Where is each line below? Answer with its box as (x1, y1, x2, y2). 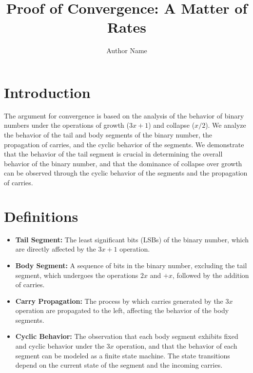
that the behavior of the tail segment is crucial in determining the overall (4, 149, 223, 159)
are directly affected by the (15, 244, 96, 254)
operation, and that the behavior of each (116, 341, 237, 351)
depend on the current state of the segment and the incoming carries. (15, 360, 223, 370)
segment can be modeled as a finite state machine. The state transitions (15, 350, 230, 360)
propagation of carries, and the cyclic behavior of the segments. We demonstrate (4, 139, 244, 149)
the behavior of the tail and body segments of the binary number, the (4, 130, 212, 140)
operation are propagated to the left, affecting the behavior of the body (15, 305, 229, 315)
